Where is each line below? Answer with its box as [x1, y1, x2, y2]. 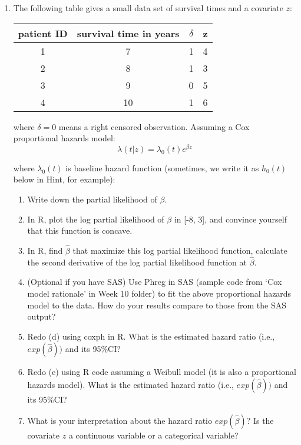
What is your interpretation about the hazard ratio [27, 414, 212, 426]
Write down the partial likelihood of [27, 193, 157, 205]
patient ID [18, 26, 68, 40]
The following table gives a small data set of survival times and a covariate [13, 2, 283, 14]
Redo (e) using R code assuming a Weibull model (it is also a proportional [27, 366, 296, 378]
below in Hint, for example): [13, 173, 115, 185]
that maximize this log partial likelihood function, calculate [72, 244, 287, 257]
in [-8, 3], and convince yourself [174, 212, 287, 225]
